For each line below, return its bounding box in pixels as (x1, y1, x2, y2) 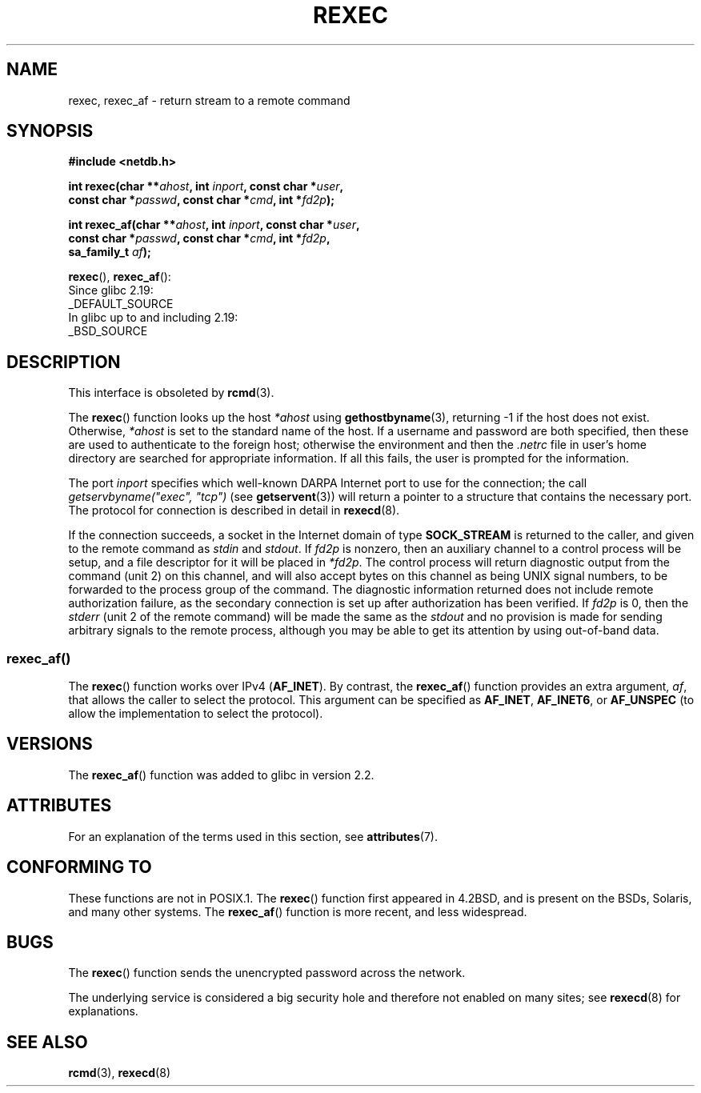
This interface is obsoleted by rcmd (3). (68, 386, 274, 400)
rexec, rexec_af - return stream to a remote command (68, 93, 350, 107)
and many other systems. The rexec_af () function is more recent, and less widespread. (68, 904, 527, 919)
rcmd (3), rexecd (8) (68, 1066, 170, 1080)
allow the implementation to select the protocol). (68, 707, 323, 721)
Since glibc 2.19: (68, 283, 154, 298)
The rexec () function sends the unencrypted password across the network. (68, 966, 466, 980)
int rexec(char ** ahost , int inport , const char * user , (68, 179, 344, 194)
